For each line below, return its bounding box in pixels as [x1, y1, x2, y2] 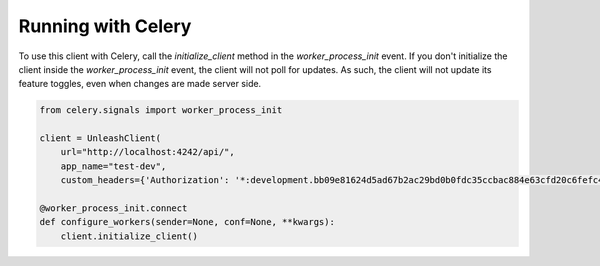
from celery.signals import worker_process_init [39, 105, 283, 116]
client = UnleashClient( [39, 133, 162, 144]
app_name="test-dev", [60, 160, 167, 172]
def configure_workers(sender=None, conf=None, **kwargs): [39, 216, 335, 228]
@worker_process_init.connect [39, 203, 188, 214]
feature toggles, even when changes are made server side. [18, 78, 262, 90]
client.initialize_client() [60, 230, 199, 242]
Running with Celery [18, 15, 192, 37]
